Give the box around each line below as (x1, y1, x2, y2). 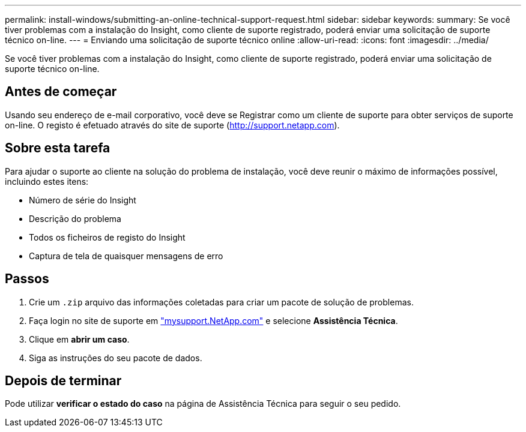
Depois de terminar (5, 373, 122, 388)
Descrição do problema (29, 213, 121, 224)
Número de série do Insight (29, 194, 136, 205)
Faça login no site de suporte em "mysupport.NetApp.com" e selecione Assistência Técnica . (29, 315, 398, 326)
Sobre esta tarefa (5, 140, 110, 156)
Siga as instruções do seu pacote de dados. (29, 352, 202, 363)
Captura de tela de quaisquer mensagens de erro (29, 250, 223, 261)
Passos (5, 271, 49, 287)
